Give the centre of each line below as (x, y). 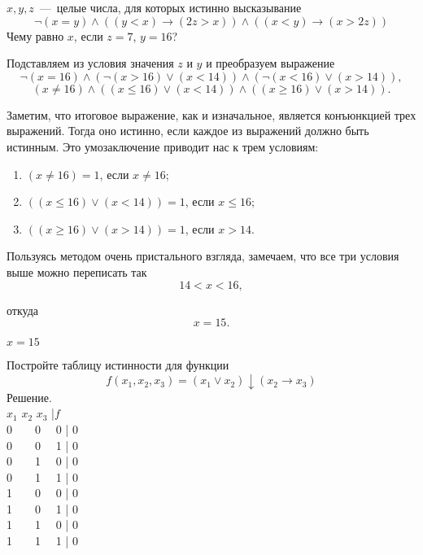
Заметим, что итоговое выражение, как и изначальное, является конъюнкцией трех (211, 114)
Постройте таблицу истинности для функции (118, 365)
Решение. (29, 397)
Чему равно (35, 35)
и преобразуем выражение (270, 63)
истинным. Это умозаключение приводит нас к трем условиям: (163, 146)
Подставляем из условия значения (90, 63)
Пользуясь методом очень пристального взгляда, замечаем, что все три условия (203, 256)
